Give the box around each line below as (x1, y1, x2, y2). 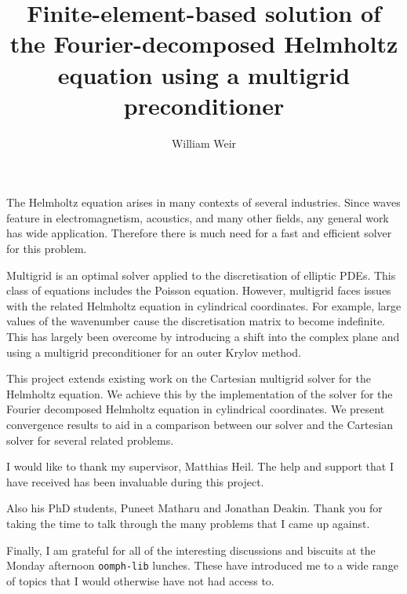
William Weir (171, 134, 237, 151)
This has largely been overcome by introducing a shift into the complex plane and (6, 328, 400, 345)
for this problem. (6, 240, 87, 257)
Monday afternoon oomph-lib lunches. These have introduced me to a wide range (6, 557, 398, 574)
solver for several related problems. (6, 431, 174, 448)
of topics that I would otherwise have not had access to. (6, 572, 274, 588)
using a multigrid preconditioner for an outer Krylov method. (6, 343, 302, 360)
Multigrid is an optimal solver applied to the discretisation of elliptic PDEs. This (6, 266, 396, 283)
